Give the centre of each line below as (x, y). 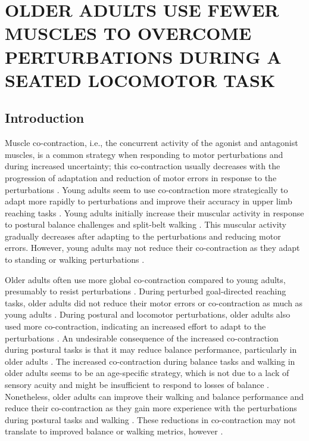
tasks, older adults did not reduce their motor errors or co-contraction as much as (154, 302)
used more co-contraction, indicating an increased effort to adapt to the (135, 326)
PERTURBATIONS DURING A (143, 56)
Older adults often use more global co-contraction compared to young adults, (145, 279)
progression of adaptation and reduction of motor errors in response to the (141, 177)
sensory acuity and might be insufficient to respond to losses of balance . (137, 385)
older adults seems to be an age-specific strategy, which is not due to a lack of (147, 373)
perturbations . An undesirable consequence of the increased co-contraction (142, 338)
